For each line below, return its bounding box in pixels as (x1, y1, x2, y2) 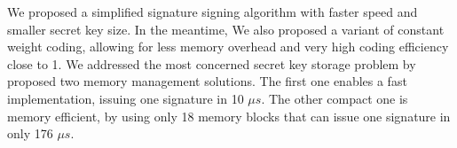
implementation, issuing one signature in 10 (7, 89, 244, 107)
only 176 (7, 124, 53, 143)
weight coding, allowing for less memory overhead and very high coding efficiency (7, 37, 449, 56)
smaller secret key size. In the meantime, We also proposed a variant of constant (7, 19, 445, 38)
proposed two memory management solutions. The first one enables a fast (7, 72, 407, 90)
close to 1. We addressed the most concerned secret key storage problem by (7, 54, 416, 73)
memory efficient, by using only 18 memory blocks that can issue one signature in (7, 106, 451, 125)
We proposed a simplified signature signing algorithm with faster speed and (7, 3, 418, 20)
